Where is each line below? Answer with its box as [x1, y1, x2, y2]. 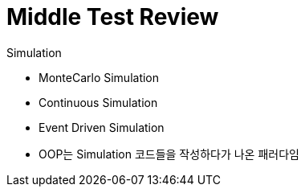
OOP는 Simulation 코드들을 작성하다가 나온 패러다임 [39, 146, 299, 161]
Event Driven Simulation [39, 120, 165, 134]
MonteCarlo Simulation [39, 70, 160, 84]
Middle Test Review [6, 3, 219, 31]
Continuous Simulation [39, 95, 158, 109]
